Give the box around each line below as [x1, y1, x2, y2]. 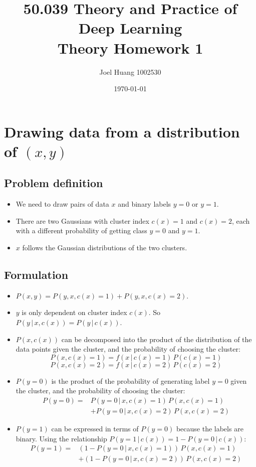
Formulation [4, 267, 69, 282]
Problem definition [4, 175, 103, 191]
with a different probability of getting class [16, 225, 147, 236]
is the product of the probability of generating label [51, 375, 210, 386]
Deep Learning [78, 18, 182, 38]
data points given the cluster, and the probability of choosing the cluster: [16, 344, 240, 354]
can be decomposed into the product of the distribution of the [61, 334, 252, 344]
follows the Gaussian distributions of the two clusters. [22, 242, 187, 253]
